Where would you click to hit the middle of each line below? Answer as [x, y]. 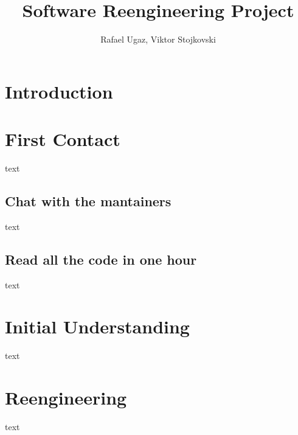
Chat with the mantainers [88, 201]
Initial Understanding [97, 326]
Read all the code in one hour [101, 259]
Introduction [59, 91]
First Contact [63, 139]
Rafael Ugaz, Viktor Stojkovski [158, 39]
